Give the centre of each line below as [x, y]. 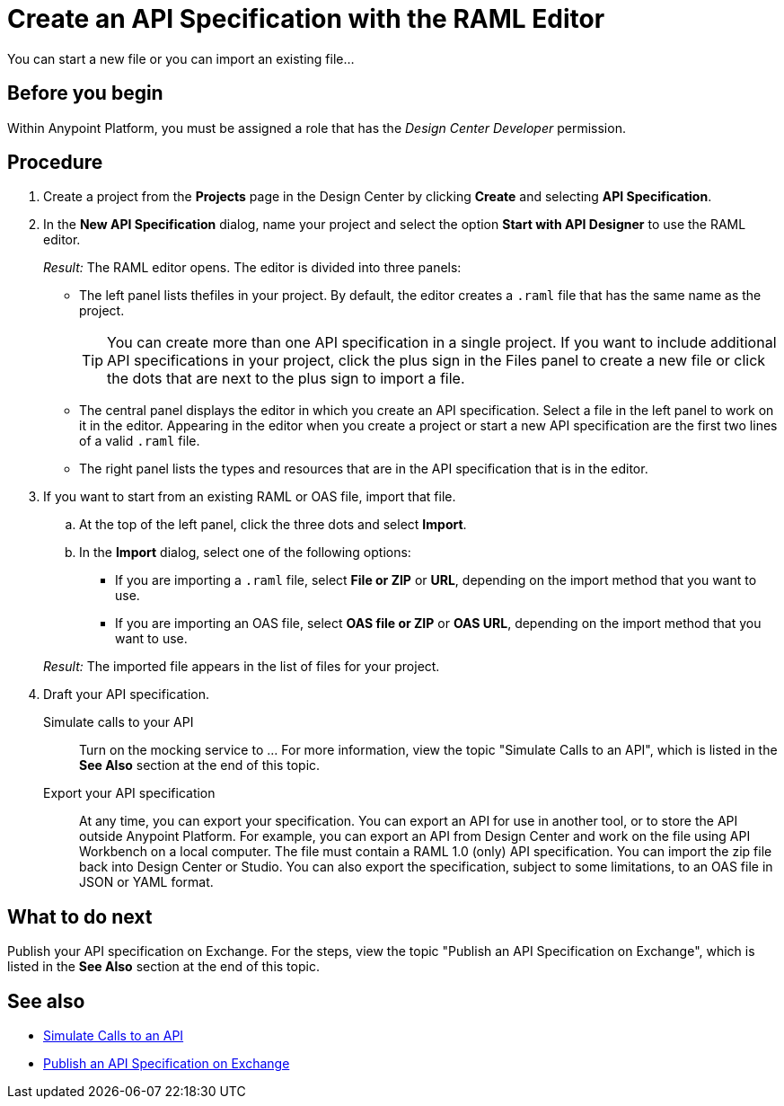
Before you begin [85, 93]
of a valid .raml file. [140, 441]
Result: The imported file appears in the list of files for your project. [242, 667]
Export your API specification [129, 793]
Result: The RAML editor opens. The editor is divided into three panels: [252, 268]
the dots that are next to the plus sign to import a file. [286, 379]
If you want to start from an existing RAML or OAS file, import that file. [250, 497]
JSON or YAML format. [146, 882]
